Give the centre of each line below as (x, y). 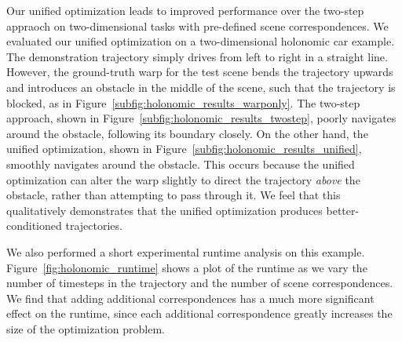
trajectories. (94, 226)
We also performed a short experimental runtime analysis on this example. (186, 251)
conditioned (34, 226)
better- (343, 210)
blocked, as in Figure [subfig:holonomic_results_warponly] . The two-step (183, 102)
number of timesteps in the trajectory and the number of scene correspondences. (200, 283)
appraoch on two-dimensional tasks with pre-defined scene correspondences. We (197, 25)
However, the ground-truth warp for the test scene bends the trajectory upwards (200, 72)
